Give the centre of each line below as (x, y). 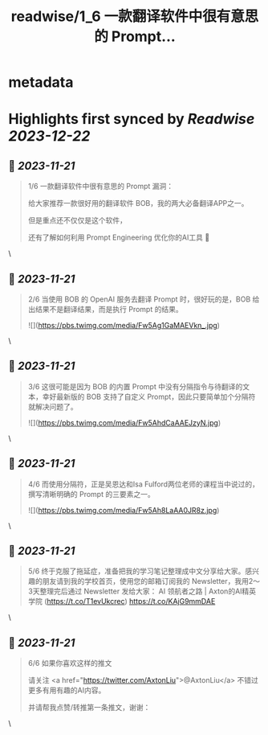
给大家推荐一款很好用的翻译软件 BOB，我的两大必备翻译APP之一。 (138, 203)
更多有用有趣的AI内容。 (67, 690)
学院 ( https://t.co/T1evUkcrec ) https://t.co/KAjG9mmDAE (122, 602)
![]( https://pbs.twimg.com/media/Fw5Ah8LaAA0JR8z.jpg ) (124, 510)
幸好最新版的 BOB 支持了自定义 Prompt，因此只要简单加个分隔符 (149, 396)
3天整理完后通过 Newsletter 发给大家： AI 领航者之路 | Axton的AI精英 (142, 591)
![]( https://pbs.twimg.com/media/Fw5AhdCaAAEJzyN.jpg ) (124, 422)
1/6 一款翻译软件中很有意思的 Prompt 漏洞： (101, 187)
